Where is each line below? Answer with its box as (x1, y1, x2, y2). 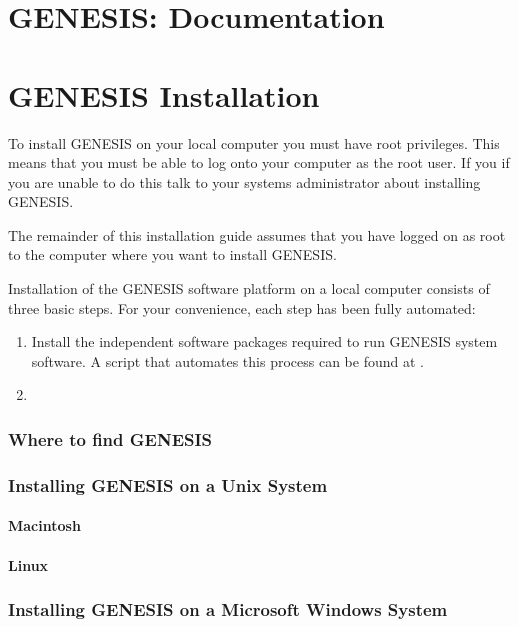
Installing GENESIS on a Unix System (8, 472, 328, 497)
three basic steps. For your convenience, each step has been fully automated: (8, 297, 476, 318)
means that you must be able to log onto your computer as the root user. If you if (8, 152, 510, 173)
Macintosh (8, 515, 81, 536)
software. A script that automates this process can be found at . (31, 350, 424, 371)
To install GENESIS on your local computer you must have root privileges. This (8, 132, 500, 153)
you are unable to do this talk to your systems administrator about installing (8, 171, 481, 192)
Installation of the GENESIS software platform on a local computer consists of (8, 278, 490, 299)
